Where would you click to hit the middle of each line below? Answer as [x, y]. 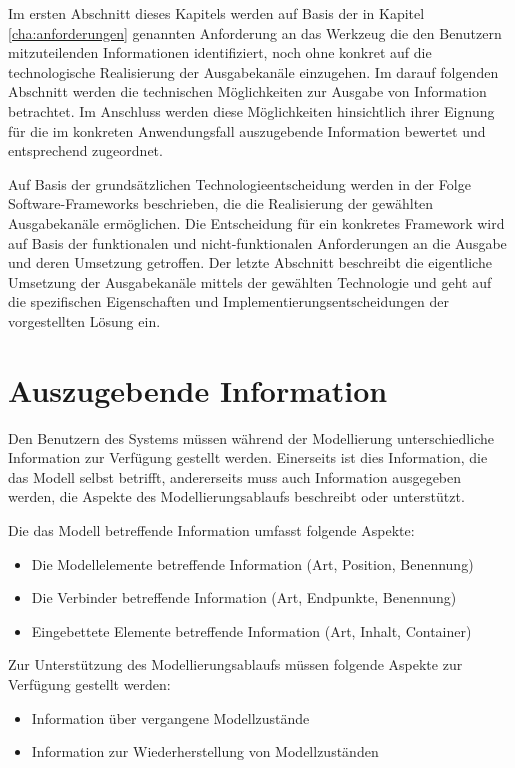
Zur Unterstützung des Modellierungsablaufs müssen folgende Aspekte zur [235, 664]
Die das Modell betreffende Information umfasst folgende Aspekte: [211, 530]
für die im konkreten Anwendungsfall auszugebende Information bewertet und [247, 130]
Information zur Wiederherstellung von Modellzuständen [205, 751]
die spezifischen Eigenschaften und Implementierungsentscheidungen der [228, 301]
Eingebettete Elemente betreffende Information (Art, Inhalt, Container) [251, 630]
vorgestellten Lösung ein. [84, 320]
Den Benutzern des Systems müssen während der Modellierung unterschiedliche [251, 437]
